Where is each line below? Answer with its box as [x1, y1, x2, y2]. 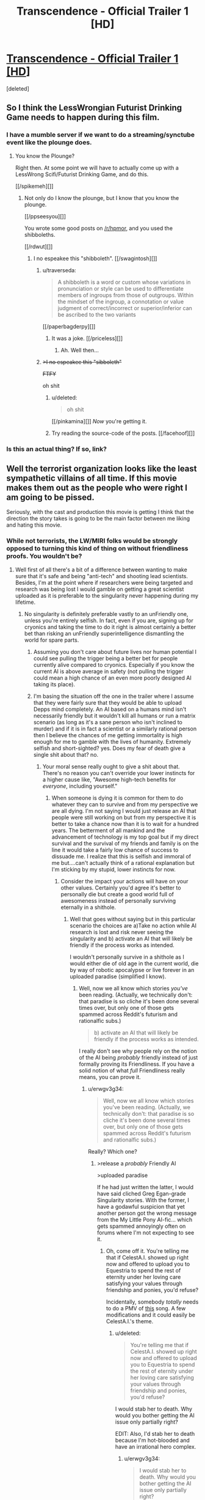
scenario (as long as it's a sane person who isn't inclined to [33, 718, 183, 726]
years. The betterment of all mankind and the [51, 826, 165, 834]
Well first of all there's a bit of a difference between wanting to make [15, 566, 187, 573]
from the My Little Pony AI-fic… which [96, 1216, 193, 1223]
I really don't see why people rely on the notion [79, 1047, 197, 1055]
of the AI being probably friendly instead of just [79, 1053, 198, 1061]
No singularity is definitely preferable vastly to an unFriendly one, [24, 610, 189, 617]
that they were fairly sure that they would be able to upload [33, 699, 182, 706]
